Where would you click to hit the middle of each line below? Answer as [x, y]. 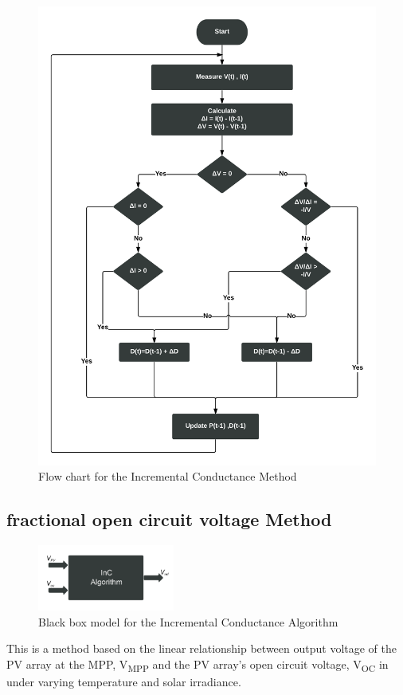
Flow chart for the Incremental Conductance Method [168, 476]
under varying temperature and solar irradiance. [124, 681]
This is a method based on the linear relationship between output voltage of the [201, 648]
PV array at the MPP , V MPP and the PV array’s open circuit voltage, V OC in [198, 665]
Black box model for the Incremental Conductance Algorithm [188, 621]
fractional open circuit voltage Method [169, 519]
